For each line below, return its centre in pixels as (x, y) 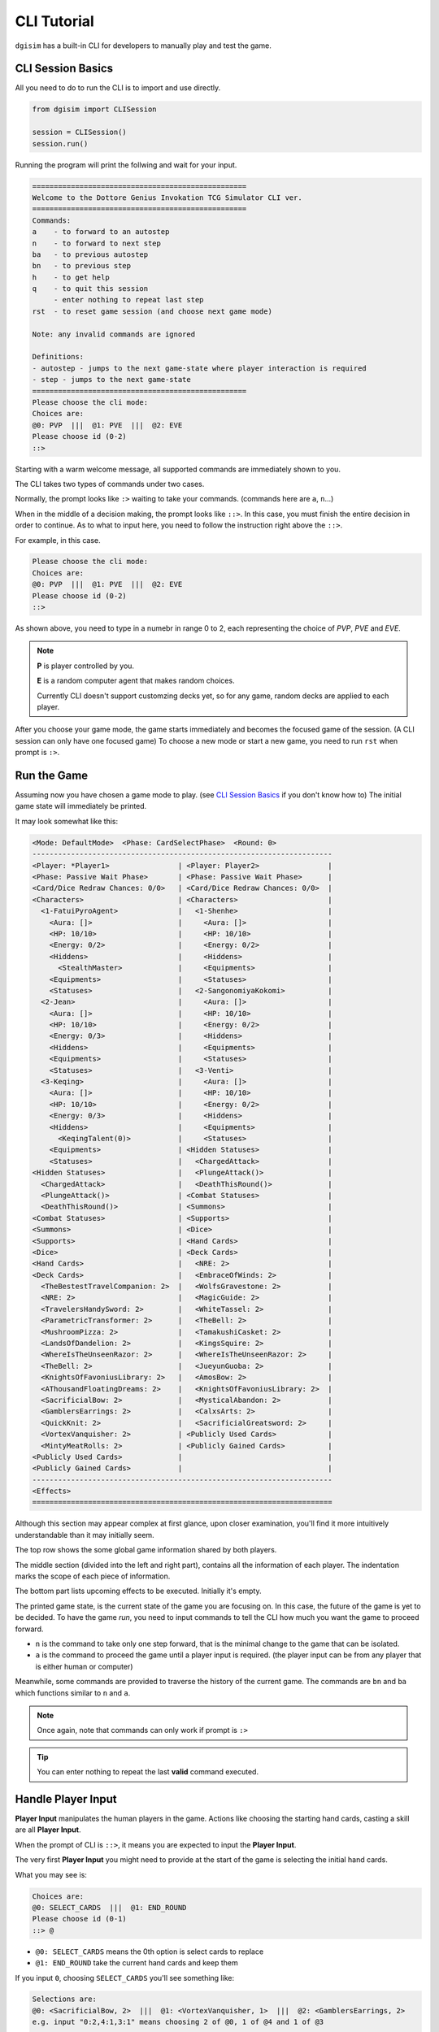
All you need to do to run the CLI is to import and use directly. (118, 88)
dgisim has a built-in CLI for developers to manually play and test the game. (143, 46)
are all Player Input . (48, 1830)
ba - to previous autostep (90, 254)
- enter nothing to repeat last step (128, 300)
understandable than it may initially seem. (85, 1535)
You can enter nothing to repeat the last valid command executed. (148, 1772)
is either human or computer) (84, 1666)
